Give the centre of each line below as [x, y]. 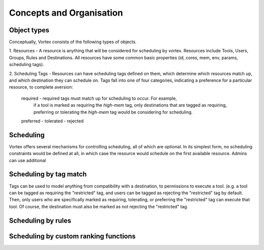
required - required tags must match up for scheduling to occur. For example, [99, 98]
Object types [29, 30]
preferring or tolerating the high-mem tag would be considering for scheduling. [113, 112]
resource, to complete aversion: [41, 87]
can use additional [28, 160]
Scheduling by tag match [48, 174]
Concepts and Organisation [66, 13]
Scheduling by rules [40, 220]
